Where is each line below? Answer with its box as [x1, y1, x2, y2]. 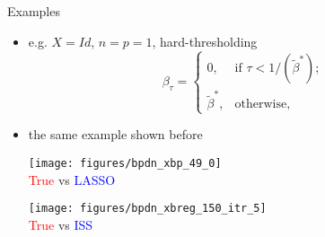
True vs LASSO [28, 170, 116, 189]
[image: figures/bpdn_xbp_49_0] [28, 157, 222, 171]
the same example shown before [28, 125, 203, 144]
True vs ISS [28, 215, 93, 233]
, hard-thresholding [152, 31, 258, 50]
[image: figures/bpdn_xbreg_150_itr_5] [28, 202, 267, 215]
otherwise [234, 98, 287, 111]
